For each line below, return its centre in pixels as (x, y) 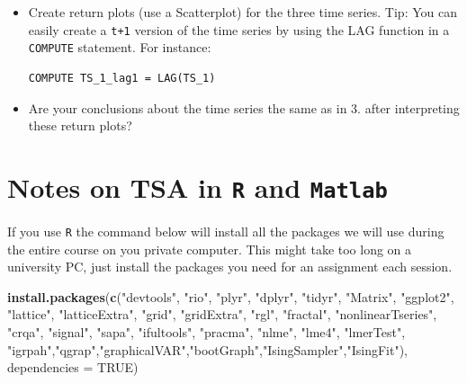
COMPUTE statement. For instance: (120, 47)
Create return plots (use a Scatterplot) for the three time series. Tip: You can (242, 12)
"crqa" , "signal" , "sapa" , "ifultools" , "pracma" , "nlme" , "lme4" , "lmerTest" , (207, 331)
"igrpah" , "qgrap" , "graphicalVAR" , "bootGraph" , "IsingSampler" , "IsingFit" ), (208, 349)
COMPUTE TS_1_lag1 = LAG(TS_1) (122, 78)
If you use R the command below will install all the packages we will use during (226, 231)
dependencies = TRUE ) (73, 367)
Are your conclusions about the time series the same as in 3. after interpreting (244, 107)
